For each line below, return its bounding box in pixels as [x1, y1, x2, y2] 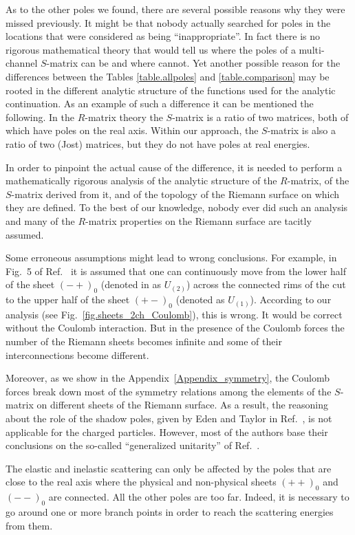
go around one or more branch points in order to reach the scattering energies [6, 505, 334, 518]
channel [6, 56, 38, 70]
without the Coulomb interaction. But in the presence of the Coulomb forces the [6, 320, 345, 335]
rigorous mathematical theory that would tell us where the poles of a [6, 42, 296, 56]
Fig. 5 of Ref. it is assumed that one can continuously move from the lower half [6, 263, 347, 278]
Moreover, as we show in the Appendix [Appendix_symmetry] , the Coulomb [6, 371, 330, 385]
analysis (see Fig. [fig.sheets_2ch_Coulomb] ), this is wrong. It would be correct [6, 307, 343, 321]
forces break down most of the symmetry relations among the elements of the [6, 384, 332, 398]
